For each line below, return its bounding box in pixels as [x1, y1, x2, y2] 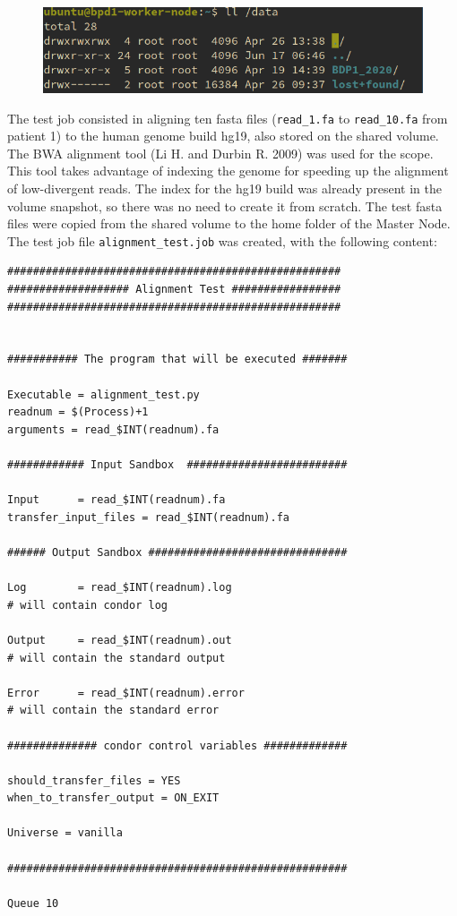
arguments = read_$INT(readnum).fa [7, 423, 220, 436]
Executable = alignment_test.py [7, 388, 200, 401]
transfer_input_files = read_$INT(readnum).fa [7, 510, 289, 524]
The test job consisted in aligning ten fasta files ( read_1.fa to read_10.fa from [7, 108, 448, 127]
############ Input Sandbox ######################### [7, 458, 348, 472]
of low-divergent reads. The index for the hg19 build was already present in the [7, 179, 442, 198]
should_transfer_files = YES [7, 774, 181, 787]
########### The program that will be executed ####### [7, 353, 348, 366]
